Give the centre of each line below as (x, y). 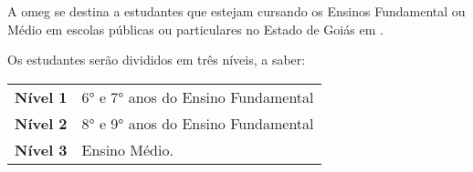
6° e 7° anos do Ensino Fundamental (198, 96)
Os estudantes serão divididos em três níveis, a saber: (157, 60)
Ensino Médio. (127, 149)
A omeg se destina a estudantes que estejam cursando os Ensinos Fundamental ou (236, 11)
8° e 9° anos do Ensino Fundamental (198, 123)
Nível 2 (41, 123)
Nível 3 (41, 149)
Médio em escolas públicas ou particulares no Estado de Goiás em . (195, 29)
